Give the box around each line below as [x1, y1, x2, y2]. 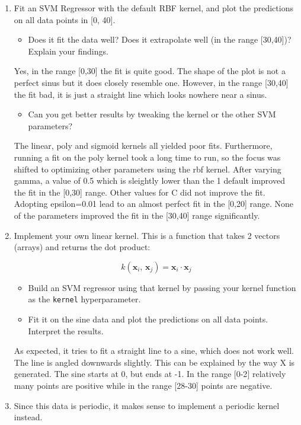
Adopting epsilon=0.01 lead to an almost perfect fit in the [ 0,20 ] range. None [14, 197, 294, 210]
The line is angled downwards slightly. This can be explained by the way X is [14, 356, 295, 368]
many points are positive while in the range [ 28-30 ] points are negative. [14, 379, 273, 391]
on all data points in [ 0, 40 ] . [14, 13, 116, 25]
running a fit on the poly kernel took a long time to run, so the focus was [14, 151, 281, 163]
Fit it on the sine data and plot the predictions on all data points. [28, 312, 268, 325]
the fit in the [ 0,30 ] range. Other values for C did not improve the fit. [14, 186, 265, 198]
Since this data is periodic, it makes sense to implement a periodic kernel [14, 399, 280, 411]
